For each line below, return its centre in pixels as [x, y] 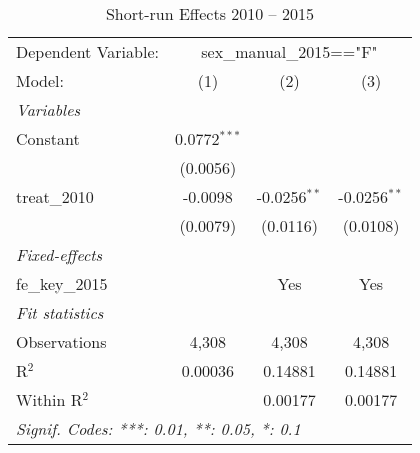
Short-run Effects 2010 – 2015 [209, 13]
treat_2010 [55, 196]
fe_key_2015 [62, 283]
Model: [40, 80]
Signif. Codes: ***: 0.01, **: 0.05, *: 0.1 [158, 428]
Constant [48, 138]
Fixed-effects [59, 254]
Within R [49, 399]
